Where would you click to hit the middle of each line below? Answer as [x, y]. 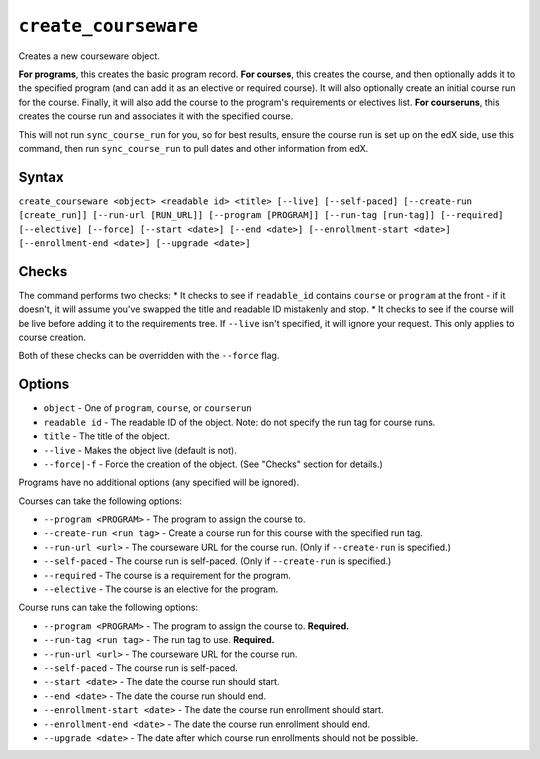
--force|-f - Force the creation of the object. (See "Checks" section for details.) [213, 464]
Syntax [41, 176]
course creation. [52, 337]
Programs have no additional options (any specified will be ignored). [159, 482]
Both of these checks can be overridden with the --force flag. [149, 356]
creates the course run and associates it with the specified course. [156, 116]
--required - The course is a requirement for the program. [167, 575]
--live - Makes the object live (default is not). [140, 450]
